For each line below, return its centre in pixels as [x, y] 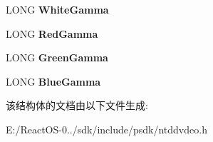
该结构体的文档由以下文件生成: [77, 105]
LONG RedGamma [52, 33]
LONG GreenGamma [57, 57]
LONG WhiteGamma [57, 9]
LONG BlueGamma [53, 81]
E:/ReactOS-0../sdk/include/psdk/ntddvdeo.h [106, 129]
